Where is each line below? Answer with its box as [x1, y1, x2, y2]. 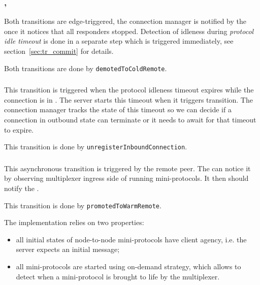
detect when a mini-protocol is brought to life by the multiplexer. [16, 271, 220, 281]
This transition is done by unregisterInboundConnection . [4, 141, 187, 152]
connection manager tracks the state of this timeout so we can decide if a [4, 104, 232, 115]
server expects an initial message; [16, 244, 120, 255]
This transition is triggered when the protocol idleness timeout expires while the [4, 84, 254, 95]
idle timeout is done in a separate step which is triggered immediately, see [4, 36, 234, 46]
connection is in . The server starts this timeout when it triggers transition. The [4, 94, 253, 105]
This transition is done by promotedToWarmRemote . [4, 200, 161, 210]
